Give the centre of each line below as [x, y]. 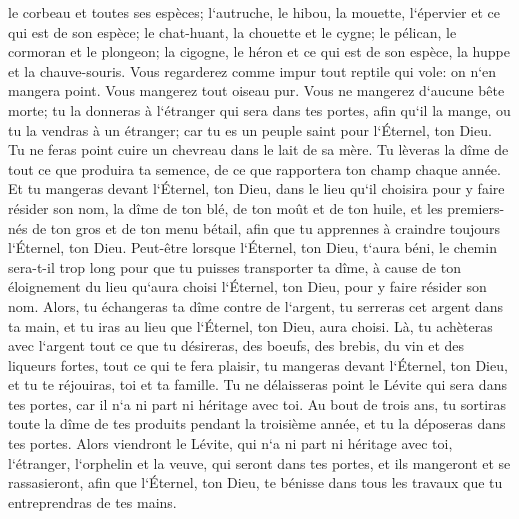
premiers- [476, 207]
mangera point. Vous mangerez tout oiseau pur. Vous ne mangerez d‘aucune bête [256, 90]
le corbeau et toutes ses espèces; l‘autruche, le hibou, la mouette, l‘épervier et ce [254, 12]
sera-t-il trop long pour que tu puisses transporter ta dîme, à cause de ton [234, 266]
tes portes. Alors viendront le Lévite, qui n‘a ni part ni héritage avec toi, [230, 443]
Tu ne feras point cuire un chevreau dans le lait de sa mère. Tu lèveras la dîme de [258, 149]
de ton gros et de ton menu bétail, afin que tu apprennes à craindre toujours [266, 227]
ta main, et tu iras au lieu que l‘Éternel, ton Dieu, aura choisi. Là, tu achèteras [250, 325]
